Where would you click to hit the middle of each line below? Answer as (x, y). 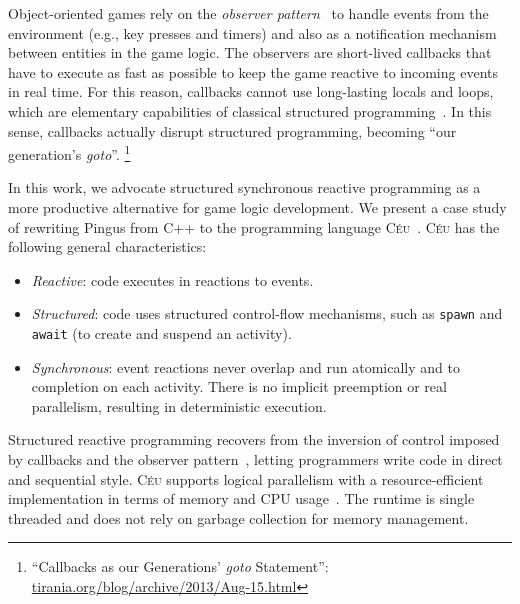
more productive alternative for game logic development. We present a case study (257, 207)
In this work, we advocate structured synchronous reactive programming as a (244, 187)
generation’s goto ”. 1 (69, 152)
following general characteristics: (107, 246)
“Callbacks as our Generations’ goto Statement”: (180, 566)
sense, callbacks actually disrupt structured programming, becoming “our (232, 130)
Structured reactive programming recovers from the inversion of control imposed (254, 439)
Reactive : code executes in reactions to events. (172, 279)
